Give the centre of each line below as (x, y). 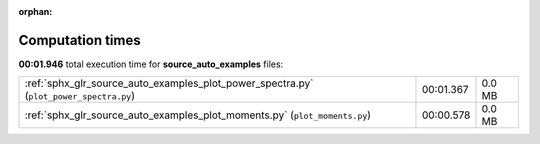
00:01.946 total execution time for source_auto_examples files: (151, 64)
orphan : (35, 11)
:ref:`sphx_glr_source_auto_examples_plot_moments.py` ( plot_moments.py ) (198, 115)
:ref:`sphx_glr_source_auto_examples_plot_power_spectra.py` (169, 83)
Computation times (79, 40)
